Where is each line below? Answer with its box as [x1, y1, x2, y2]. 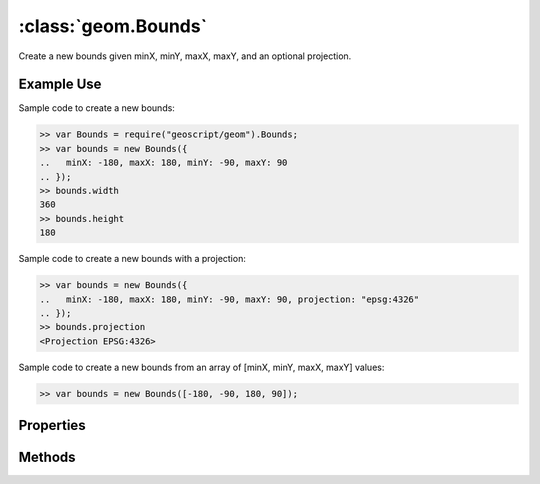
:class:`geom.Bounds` [18, 15, 208, 37]
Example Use [18, 76, 102, 93]
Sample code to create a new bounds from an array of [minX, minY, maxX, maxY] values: [18, 361, 385, 373]
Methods [18, 449, 76, 466]
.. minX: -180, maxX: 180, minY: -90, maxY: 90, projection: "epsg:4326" [39, 293, 420, 305]
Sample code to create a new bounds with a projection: [18, 253, 247, 265]
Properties [18, 417, 86, 434]
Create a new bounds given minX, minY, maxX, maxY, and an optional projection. [18, 50, 352, 62]
